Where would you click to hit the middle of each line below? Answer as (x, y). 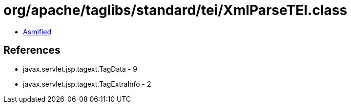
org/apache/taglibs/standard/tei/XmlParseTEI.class (175, 10)
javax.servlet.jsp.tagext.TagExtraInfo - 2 (87, 84)
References (32, 50)
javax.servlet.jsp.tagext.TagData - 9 (80, 69)
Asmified (37, 31)
